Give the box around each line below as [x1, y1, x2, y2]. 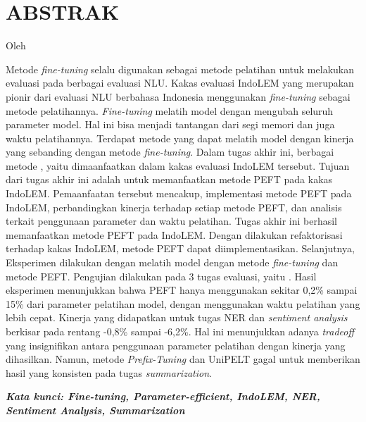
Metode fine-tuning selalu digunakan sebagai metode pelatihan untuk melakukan [6, 61, 354, 76]
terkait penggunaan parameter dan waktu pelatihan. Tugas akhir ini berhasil [6, 213, 337, 228]
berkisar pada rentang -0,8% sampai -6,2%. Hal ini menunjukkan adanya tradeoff [6, 324, 355, 338]
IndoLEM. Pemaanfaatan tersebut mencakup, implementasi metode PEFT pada [6, 186, 352, 201]
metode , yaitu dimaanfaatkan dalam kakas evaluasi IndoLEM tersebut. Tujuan [6, 158, 350, 173]
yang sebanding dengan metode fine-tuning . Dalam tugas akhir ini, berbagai [6, 144, 334, 159]
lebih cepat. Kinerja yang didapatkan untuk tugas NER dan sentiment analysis [6, 310, 348, 325]
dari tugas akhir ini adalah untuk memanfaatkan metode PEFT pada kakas [6, 172, 333, 187]
